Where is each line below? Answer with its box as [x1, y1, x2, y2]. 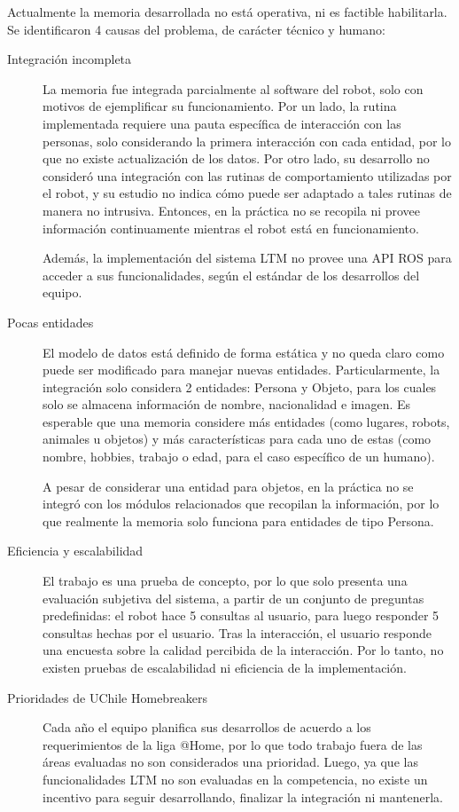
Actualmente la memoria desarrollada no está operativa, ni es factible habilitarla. [7, 3, 447, 20]
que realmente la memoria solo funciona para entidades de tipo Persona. [43, 511, 434, 530]
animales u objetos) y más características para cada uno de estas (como [43, 430, 432, 448]
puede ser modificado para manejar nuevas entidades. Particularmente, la [43, 360, 440, 379]
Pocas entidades [7, 312, 94, 331]
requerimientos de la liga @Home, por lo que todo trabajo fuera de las [43, 735, 423, 753]
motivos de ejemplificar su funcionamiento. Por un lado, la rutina [43, 97, 397, 115]
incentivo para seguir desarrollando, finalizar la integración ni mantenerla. [43, 787, 443, 806]
